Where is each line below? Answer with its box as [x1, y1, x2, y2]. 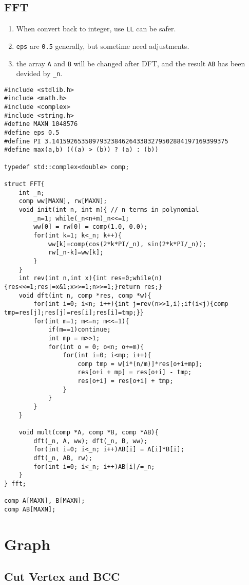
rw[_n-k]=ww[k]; [48, 249, 104, 257]
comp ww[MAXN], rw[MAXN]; [18, 197, 107, 205]
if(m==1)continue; [48, 326, 111, 334]
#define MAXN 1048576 [4, 120, 78, 128]
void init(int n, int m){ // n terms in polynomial [18, 206, 199, 214]
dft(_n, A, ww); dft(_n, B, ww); [33, 437, 148, 445]
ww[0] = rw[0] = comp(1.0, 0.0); [33, 223, 148, 231]
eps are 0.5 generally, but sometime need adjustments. [16, 40, 189, 51]
